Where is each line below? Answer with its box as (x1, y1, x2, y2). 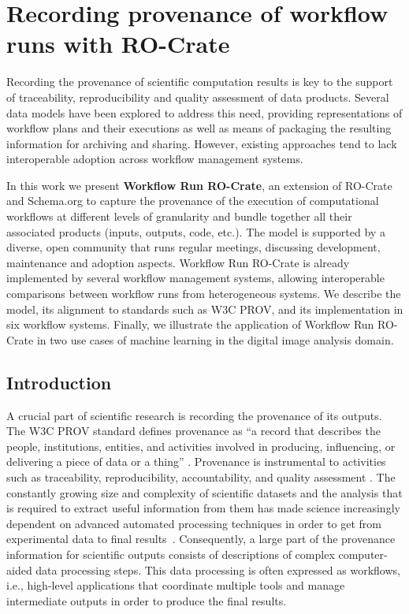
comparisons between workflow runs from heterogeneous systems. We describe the (6, 285, 401, 302)
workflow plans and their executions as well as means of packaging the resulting (6, 120, 392, 136)
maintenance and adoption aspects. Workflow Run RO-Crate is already (6, 254, 350, 270)
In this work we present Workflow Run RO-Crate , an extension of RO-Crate (6, 177, 392, 193)
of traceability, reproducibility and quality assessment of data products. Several (6, 88, 389, 105)
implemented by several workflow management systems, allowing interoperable (6, 270, 385, 286)
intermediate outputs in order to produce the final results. (6, 592, 287, 608)
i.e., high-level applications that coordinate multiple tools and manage (6, 577, 345, 594)
